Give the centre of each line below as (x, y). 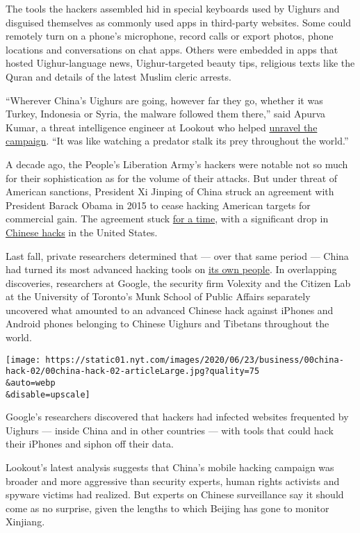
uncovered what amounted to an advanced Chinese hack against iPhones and (170, 310)
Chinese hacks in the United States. (82, 232)
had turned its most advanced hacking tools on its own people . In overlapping (171, 269)
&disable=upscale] (48, 394)
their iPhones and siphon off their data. (90, 444)
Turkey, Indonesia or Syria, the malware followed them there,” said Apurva (166, 114)
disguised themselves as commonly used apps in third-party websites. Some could (178, 22)
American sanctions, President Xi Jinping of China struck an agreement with (170, 191)
